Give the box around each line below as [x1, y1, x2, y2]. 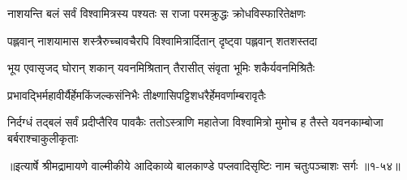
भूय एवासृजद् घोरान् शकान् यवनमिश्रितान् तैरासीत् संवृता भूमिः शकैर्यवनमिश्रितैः [7, 59, 315, 76]
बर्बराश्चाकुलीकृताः [7, 129, 79, 146]
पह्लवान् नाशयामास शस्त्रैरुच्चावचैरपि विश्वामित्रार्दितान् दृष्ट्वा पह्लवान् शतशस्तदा [7, 32, 318, 49]
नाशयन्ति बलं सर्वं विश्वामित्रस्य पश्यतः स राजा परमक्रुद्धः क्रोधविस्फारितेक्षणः [7, 5, 306, 21]
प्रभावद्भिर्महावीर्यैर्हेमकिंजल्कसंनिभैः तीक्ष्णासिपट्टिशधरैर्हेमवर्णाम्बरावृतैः [7, 86, 266, 103]
